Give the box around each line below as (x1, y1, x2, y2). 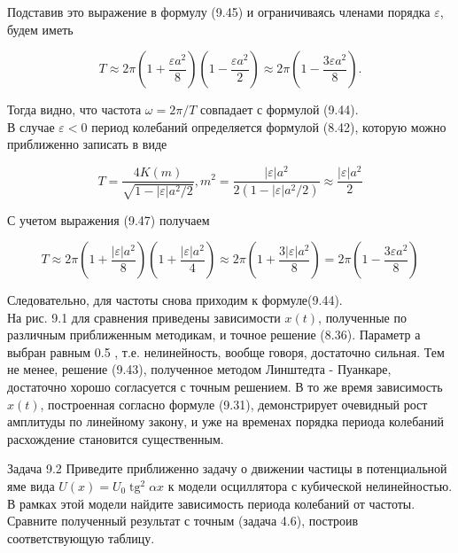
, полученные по (318, 308, 407, 326)
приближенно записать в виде (7, 135, 167, 153)
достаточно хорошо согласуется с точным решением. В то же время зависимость (7, 378, 443, 396)
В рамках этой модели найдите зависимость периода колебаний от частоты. (7, 494, 415, 512)
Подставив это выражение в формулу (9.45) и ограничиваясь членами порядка (7, 3, 431, 20)
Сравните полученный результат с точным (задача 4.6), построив (7, 511, 359, 530)
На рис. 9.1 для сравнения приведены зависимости (7, 308, 281, 326)
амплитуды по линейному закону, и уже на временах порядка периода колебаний (7, 412, 444, 431)
